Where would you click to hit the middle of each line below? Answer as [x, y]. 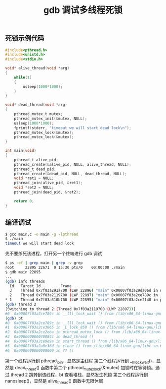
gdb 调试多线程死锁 [83, 10]
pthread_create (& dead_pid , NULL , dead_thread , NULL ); [70, 174]
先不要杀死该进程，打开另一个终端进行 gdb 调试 [54, 254]
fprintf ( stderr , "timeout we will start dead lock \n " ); [73, 128]
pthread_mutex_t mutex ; [39, 114]
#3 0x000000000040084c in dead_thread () [49, 337]
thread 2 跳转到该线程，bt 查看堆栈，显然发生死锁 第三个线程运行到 [79, 375]
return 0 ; [24, 201]
